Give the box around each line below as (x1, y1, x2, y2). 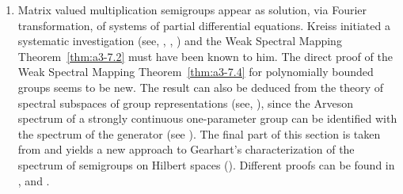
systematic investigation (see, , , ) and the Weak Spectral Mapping (17, 32, 342, 49)
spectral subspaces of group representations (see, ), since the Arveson (17, 94, 353, 111)
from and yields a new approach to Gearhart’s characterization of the (17, 141, 355, 158)
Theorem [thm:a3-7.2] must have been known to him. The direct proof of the (17, 48, 393, 64)
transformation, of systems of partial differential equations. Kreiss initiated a (17, 17, 390, 33)
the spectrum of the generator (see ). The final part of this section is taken (17, 125, 381, 142)
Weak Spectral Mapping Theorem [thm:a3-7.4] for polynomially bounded (17, 63, 374, 80)
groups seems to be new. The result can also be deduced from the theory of (17, 78, 384, 95)
